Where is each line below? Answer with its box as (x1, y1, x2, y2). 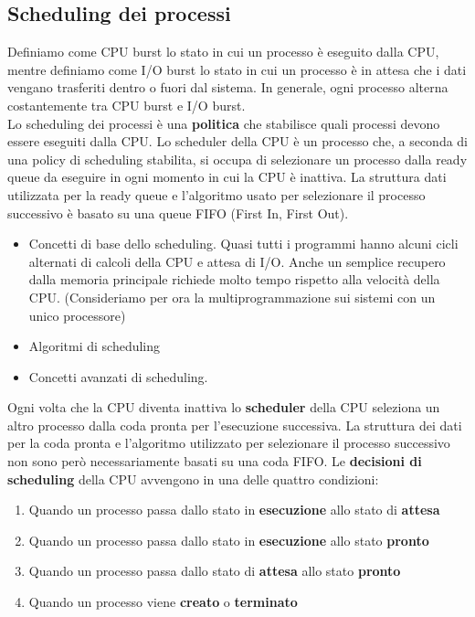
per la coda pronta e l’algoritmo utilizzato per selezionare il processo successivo (7, 433, 450, 452)
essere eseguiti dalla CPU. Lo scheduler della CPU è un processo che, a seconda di (7, 132, 468, 151)
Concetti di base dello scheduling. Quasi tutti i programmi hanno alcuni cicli (28, 234, 459, 253)
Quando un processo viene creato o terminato (28, 592, 298, 612)
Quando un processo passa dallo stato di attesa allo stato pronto (28, 561, 401, 580)
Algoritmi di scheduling (28, 336, 161, 356)
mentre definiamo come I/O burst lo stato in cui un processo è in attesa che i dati (7, 59, 467, 79)
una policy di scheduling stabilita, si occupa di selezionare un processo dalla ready (7, 149, 468, 168)
